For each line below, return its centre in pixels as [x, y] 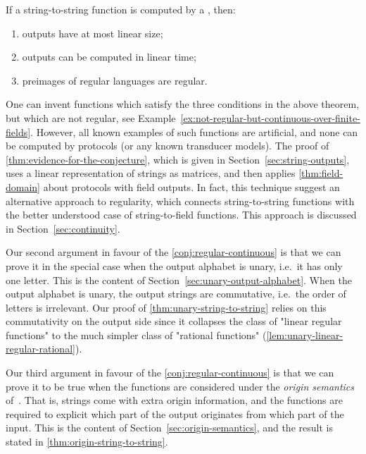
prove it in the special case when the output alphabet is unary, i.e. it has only [174, 265]
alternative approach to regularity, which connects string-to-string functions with [180, 201]
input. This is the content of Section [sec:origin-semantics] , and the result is [169, 428]
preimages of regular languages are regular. [115, 80]
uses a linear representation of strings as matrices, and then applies [151, 173]
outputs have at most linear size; [93, 33]
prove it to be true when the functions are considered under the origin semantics [180, 386]
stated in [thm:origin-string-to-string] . [87, 442]
